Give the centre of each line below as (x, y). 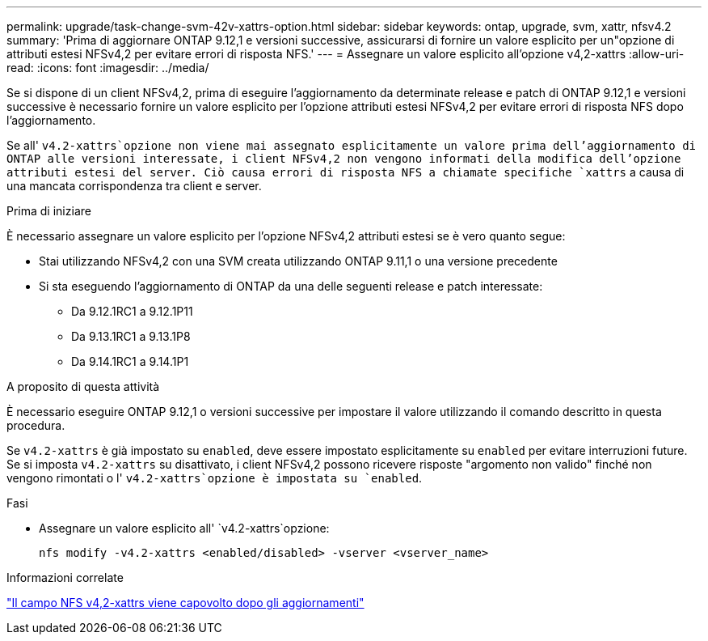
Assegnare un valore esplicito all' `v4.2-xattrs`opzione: (184, 528)
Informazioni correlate (65, 577)
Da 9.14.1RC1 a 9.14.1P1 (130, 361)
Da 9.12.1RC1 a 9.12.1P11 (132, 311)
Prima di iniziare (49, 211)
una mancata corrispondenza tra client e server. (134, 186)
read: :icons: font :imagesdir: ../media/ (108, 68)
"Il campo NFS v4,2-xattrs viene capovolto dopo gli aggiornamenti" (185, 603)
